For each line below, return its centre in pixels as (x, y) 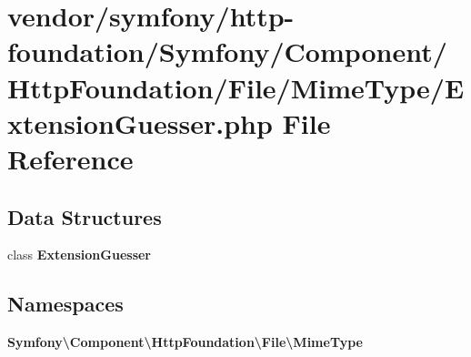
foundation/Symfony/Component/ (227, 51)
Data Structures (85, 216)
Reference (70, 158)
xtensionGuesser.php (140, 122)
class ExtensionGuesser (80, 255)
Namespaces (65, 304)
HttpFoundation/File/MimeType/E (236, 87)
